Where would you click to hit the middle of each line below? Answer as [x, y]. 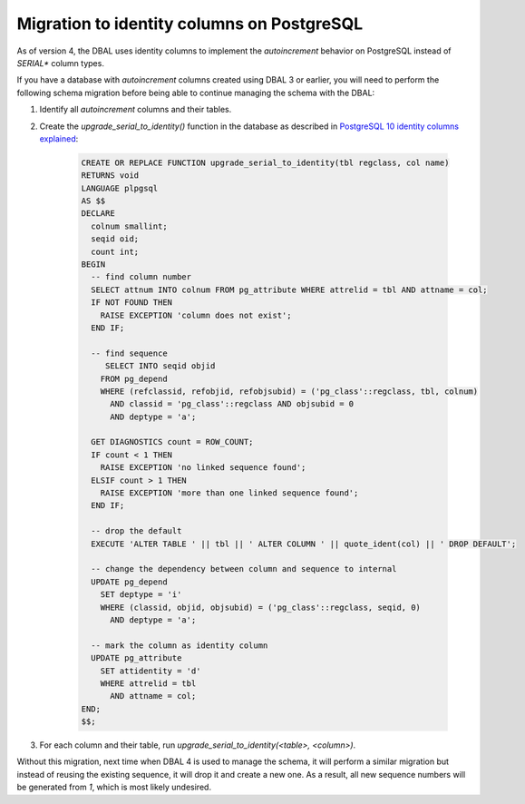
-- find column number [141, 277]
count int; [115, 251]
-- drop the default [136, 531]
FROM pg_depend [134, 378]
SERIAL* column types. [60, 63]
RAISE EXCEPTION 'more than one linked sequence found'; [229, 493]
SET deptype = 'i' [141, 595]
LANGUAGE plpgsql [120, 188]
